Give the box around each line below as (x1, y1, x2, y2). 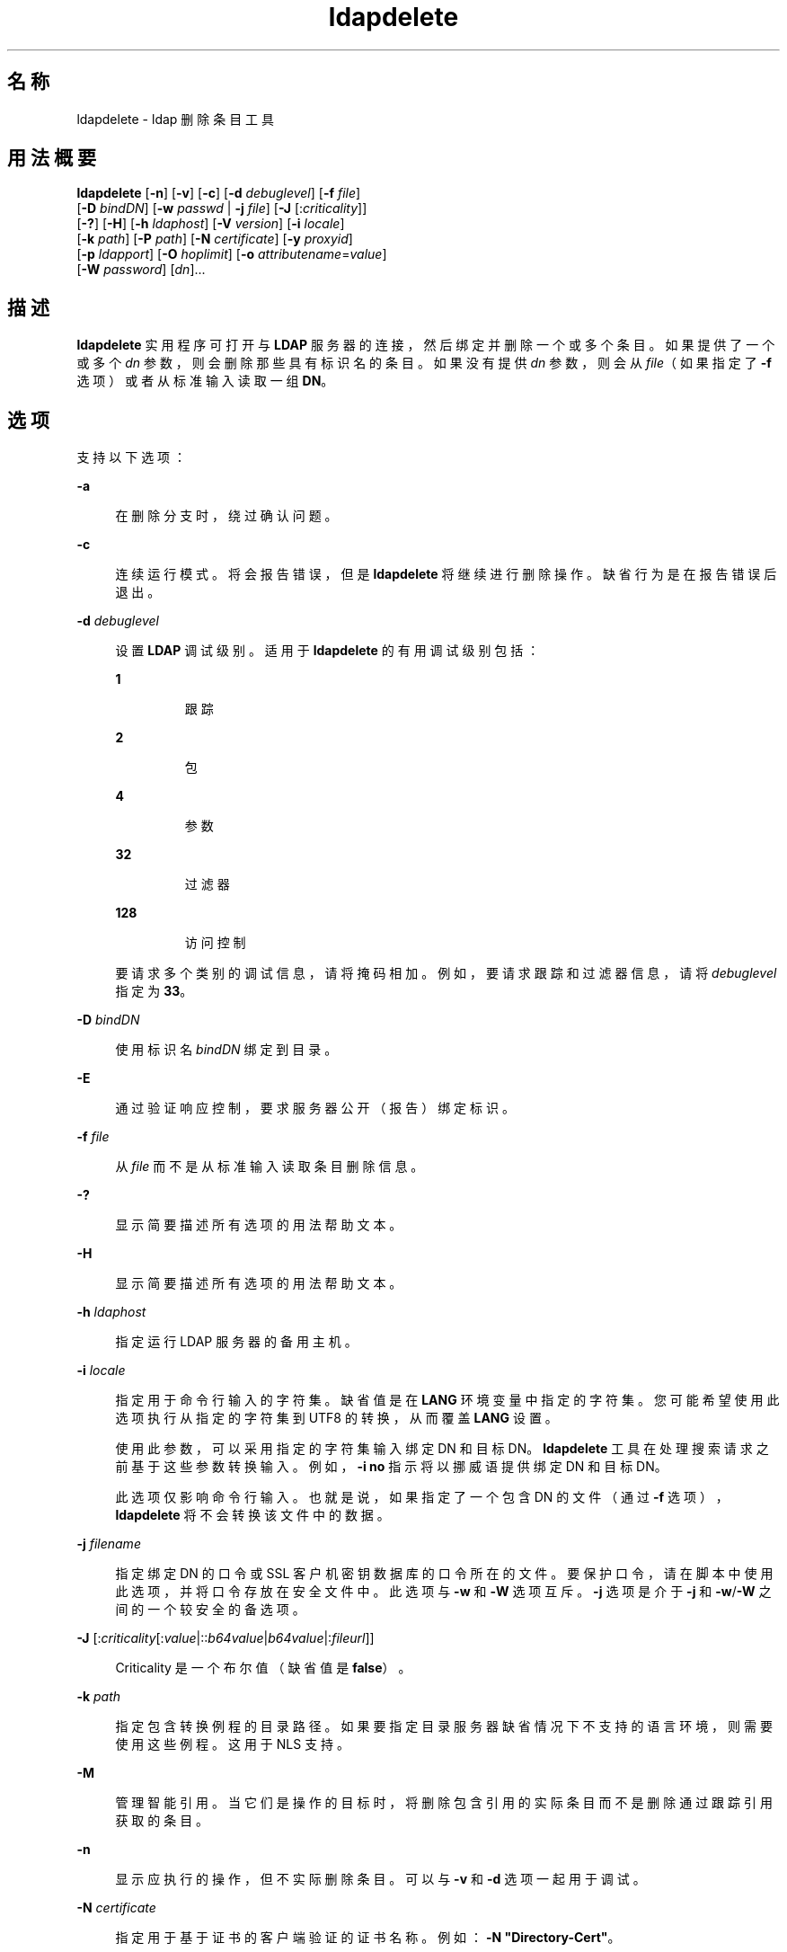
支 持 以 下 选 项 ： (76, 449, 187, 466)
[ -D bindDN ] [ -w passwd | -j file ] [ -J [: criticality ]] (76, 200, 367, 217)
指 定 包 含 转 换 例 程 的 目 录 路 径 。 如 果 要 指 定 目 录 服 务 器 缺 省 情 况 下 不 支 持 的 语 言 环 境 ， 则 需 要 (115, 1718, 773, 1735)
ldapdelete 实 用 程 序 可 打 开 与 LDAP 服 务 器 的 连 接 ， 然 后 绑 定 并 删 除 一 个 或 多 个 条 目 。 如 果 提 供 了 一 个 (76, 337, 775, 353)
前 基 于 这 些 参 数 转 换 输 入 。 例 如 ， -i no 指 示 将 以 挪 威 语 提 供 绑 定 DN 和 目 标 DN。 (115, 1459, 668, 1475)
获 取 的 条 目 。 (115, 1813, 209, 1829)
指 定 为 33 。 (115, 983, 193, 999)
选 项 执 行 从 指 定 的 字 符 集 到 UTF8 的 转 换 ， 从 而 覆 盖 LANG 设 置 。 (115, 1410, 558, 1426)
